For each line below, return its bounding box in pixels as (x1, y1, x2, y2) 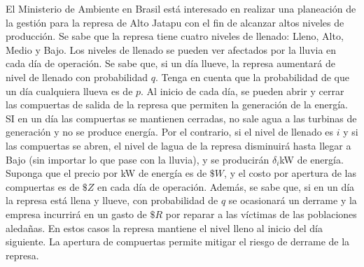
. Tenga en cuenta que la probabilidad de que (155, 69, 349, 84)
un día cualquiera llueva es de (6, 83, 133, 98)
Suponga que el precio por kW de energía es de (6, 166, 207, 180)
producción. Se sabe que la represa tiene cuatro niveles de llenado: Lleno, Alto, (6, 29, 344, 43)
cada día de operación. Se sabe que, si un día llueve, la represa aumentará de (6, 56, 335, 71)
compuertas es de (6, 179, 80, 194)
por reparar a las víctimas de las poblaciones (165, 206, 357, 221)
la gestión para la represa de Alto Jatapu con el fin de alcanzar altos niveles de (6, 15, 344, 29)
